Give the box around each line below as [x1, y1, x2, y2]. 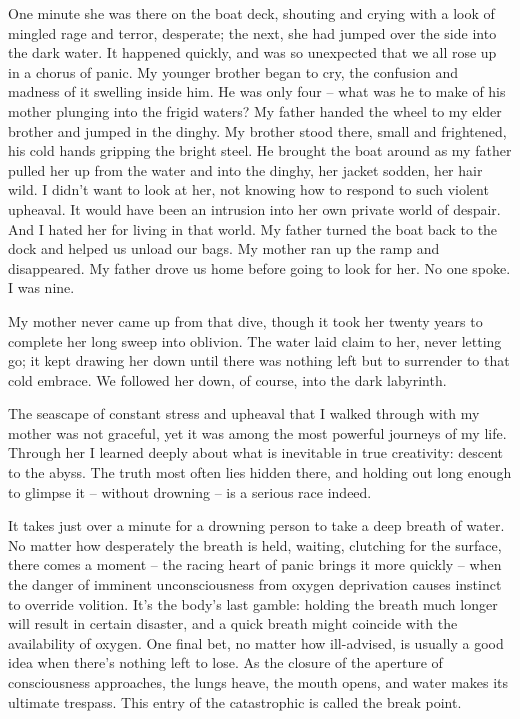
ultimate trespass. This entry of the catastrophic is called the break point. [8, 691, 462, 712]
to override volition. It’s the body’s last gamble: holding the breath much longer [8, 593, 498, 614]
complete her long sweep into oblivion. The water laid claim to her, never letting [8, 330, 502, 351]
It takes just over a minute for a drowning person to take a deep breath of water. [8, 515, 505, 536]
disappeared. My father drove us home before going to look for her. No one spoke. [8, 257, 511, 278]
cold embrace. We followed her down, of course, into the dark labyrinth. [8, 369, 447, 390]
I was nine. [8, 277, 75, 298]
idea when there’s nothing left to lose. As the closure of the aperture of [8, 652, 443, 673]
